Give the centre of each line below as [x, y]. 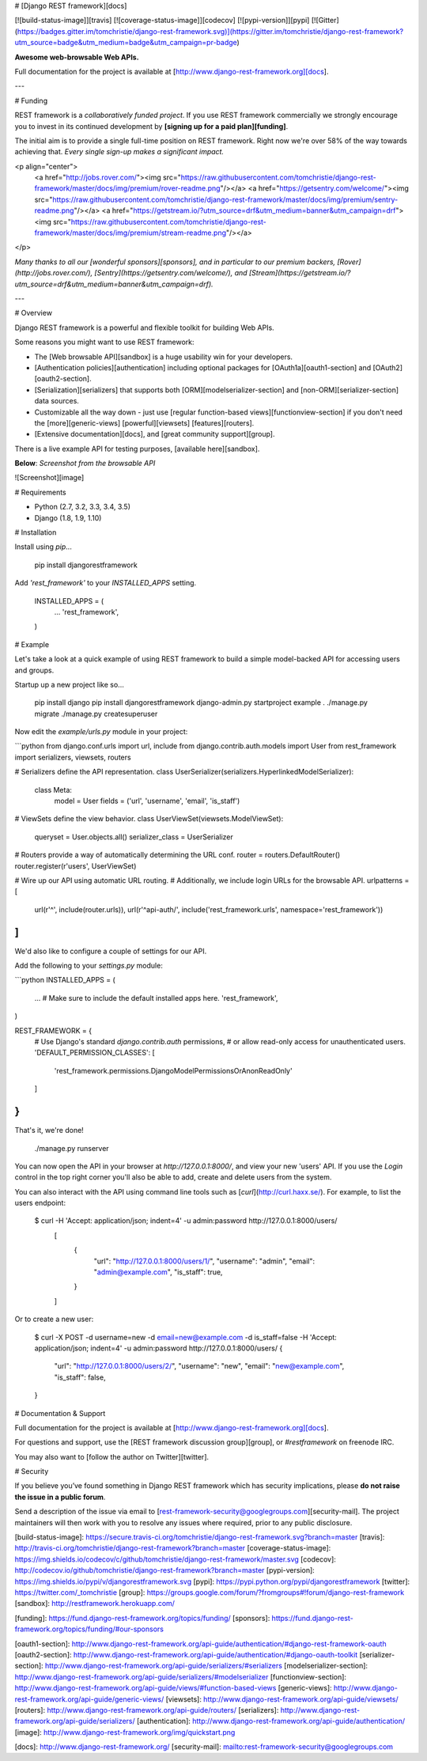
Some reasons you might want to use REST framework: [104, 342]
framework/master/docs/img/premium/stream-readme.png [130, 233]
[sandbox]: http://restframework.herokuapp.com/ [95, 1604]
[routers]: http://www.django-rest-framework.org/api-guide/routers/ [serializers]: [147, 1710]
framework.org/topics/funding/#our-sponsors [89, 1629]
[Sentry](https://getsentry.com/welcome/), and [171, 273]
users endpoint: [40, 1203]
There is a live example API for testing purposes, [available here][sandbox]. [137, 449]
